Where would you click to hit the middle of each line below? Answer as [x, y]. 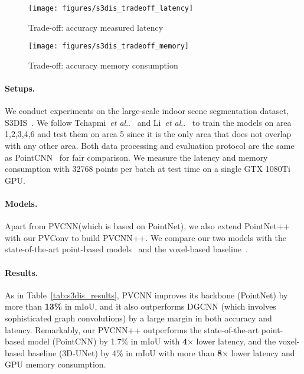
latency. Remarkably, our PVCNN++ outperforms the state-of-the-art [132, 329]
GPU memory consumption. [55, 364]
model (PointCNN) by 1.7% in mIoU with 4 [107, 341]
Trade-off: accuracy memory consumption [103, 65]
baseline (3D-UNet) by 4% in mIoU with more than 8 [125, 352]
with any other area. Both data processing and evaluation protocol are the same [150, 146]
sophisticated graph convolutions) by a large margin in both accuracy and [138, 318]
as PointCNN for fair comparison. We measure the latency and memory [136, 157]
